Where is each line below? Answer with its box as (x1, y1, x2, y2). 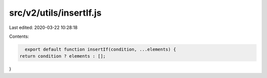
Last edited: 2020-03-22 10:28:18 (9, 25, 78, 30)
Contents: (9, 33, 29, 39)
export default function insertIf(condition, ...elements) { (25, 47, 177, 52)
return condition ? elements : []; (19, 53, 106, 59)
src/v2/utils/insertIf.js (9, 7, 102, 18)
